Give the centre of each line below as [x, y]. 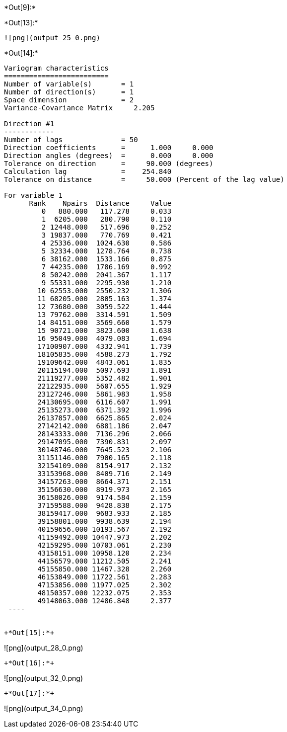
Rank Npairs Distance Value [100, 203]
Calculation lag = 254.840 [88, 171]
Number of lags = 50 [71, 140]
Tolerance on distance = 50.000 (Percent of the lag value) [144, 179]
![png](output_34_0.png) [44, 708]
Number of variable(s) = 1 [69, 84]
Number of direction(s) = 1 [69, 92]
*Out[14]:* [21, 53]
